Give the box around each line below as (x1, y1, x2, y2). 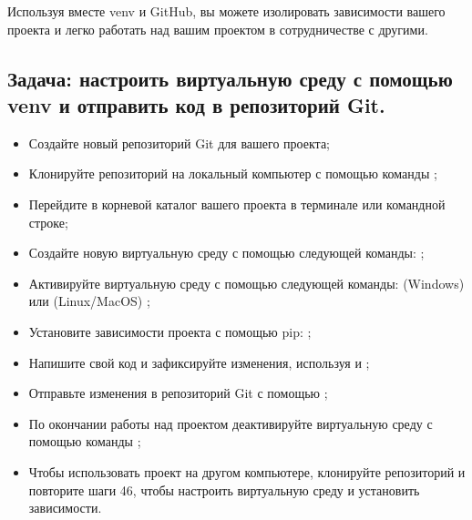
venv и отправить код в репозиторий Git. (7, 90, 385, 118)
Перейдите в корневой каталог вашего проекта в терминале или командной (28, 194, 446, 213)
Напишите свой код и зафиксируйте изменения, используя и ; (28, 352, 370, 372)
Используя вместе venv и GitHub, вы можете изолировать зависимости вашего (7, 2, 446, 20)
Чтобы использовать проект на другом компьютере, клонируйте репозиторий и (28, 462, 466, 481)
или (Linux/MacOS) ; (28, 291, 150, 311)
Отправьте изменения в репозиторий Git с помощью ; (28, 383, 328, 403)
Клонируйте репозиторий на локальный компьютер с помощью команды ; (28, 164, 437, 183)
